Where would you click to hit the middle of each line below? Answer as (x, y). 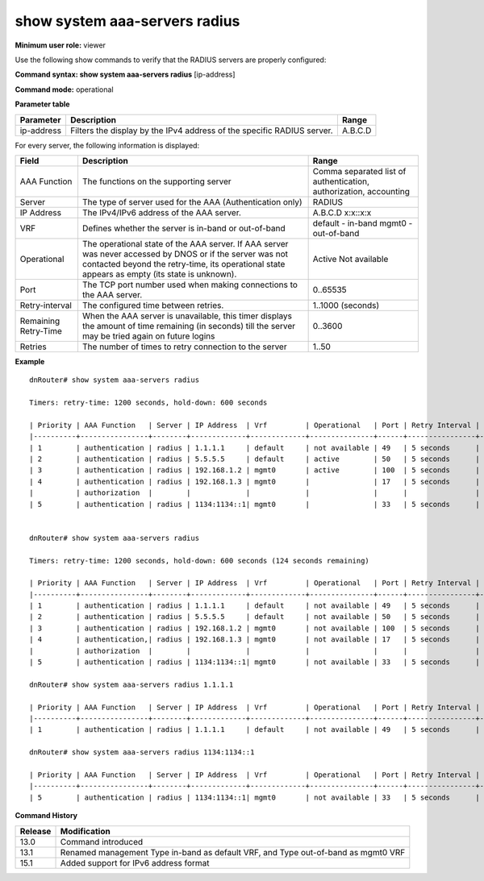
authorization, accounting (361, 191)
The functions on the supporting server (156, 181)
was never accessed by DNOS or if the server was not (185, 254)
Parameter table (42, 104)
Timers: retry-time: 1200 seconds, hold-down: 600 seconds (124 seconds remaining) (200, 561)
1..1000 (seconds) (346, 305)
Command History (46, 816)
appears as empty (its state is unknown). (159, 274)
